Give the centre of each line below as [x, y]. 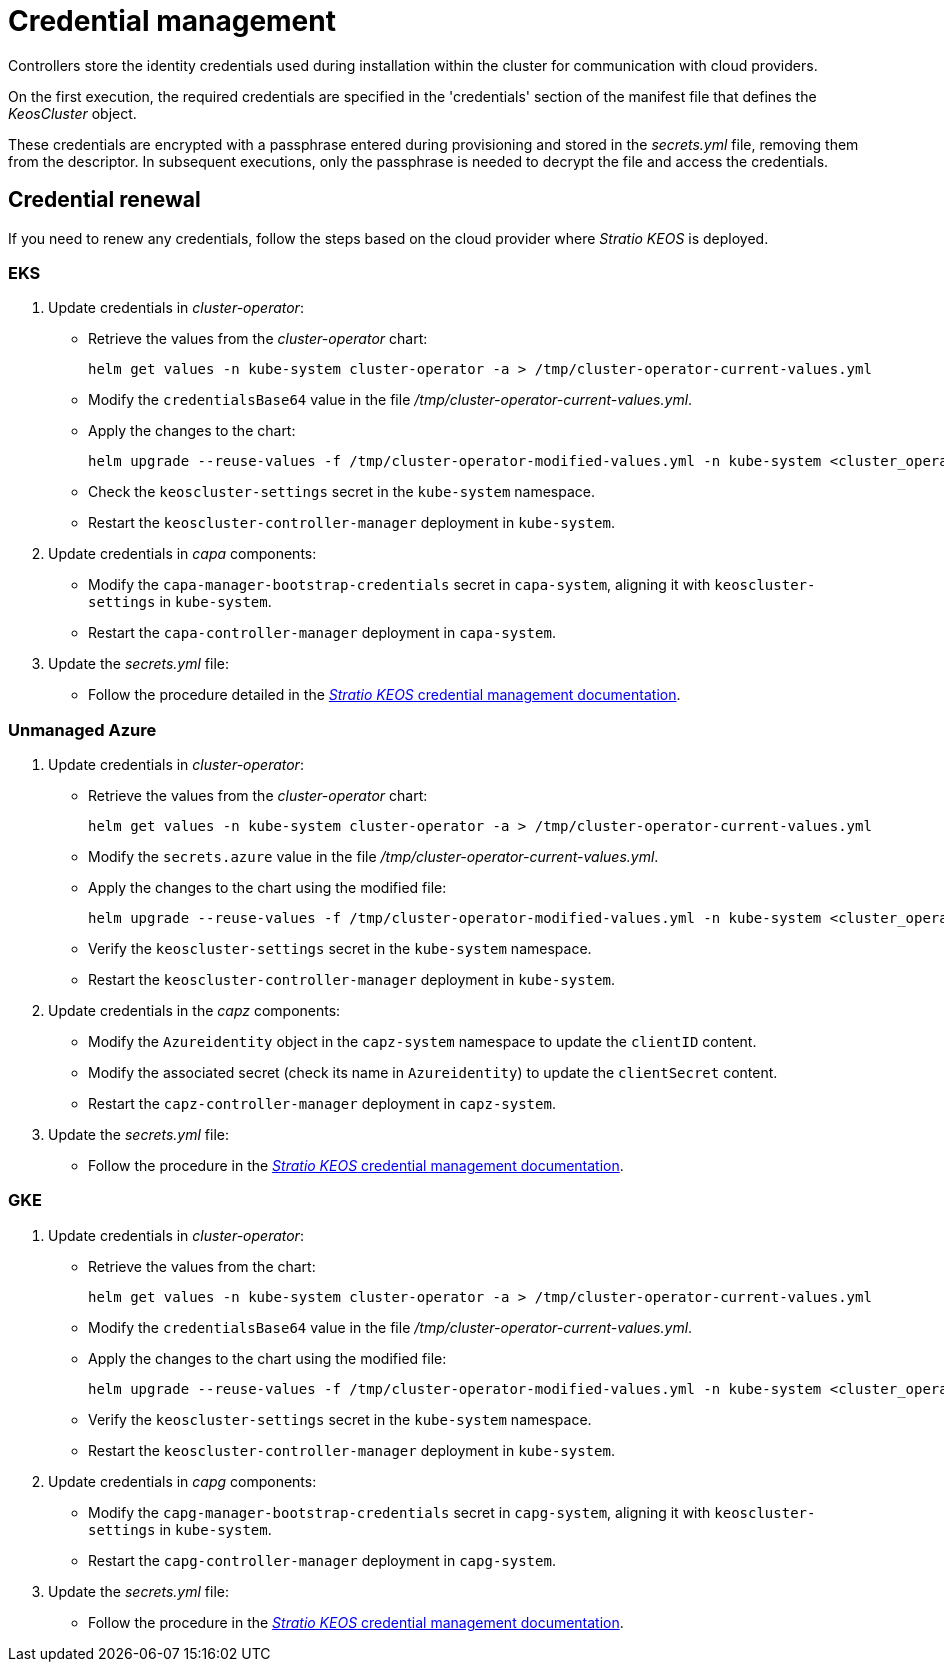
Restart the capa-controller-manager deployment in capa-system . [322, 633]
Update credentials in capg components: [182, 1481]
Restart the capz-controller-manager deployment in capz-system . [322, 1104]
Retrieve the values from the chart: [202, 1266]
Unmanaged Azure [82, 729]
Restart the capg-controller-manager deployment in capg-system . [322, 1560]
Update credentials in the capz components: [194, 1011]
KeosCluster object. [72, 113]
